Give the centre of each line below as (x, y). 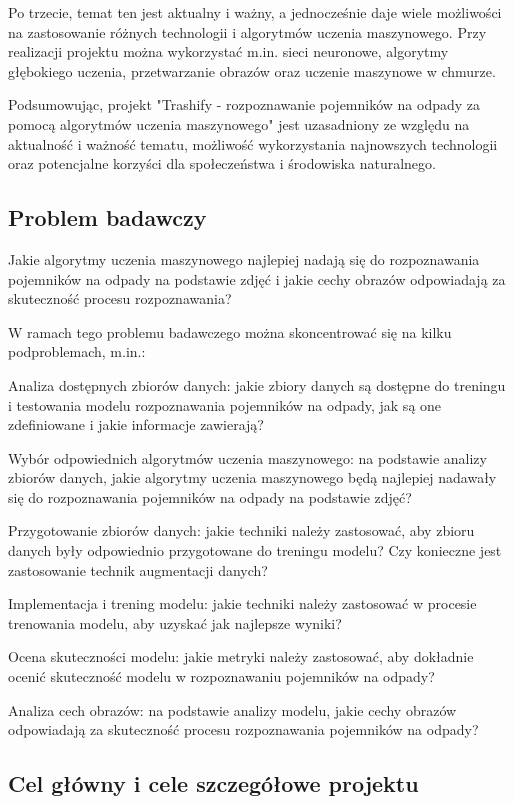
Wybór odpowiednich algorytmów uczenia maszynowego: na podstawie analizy (247, 457)
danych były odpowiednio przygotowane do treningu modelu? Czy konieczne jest (255, 550)
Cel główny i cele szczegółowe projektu (213, 783)
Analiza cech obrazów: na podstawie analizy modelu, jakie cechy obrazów (232, 709)
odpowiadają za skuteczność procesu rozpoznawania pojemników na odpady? (243, 729)
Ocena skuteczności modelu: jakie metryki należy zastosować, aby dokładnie (241, 656)
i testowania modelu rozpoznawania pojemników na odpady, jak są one (225, 404)
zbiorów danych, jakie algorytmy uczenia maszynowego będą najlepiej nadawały (252, 477)
